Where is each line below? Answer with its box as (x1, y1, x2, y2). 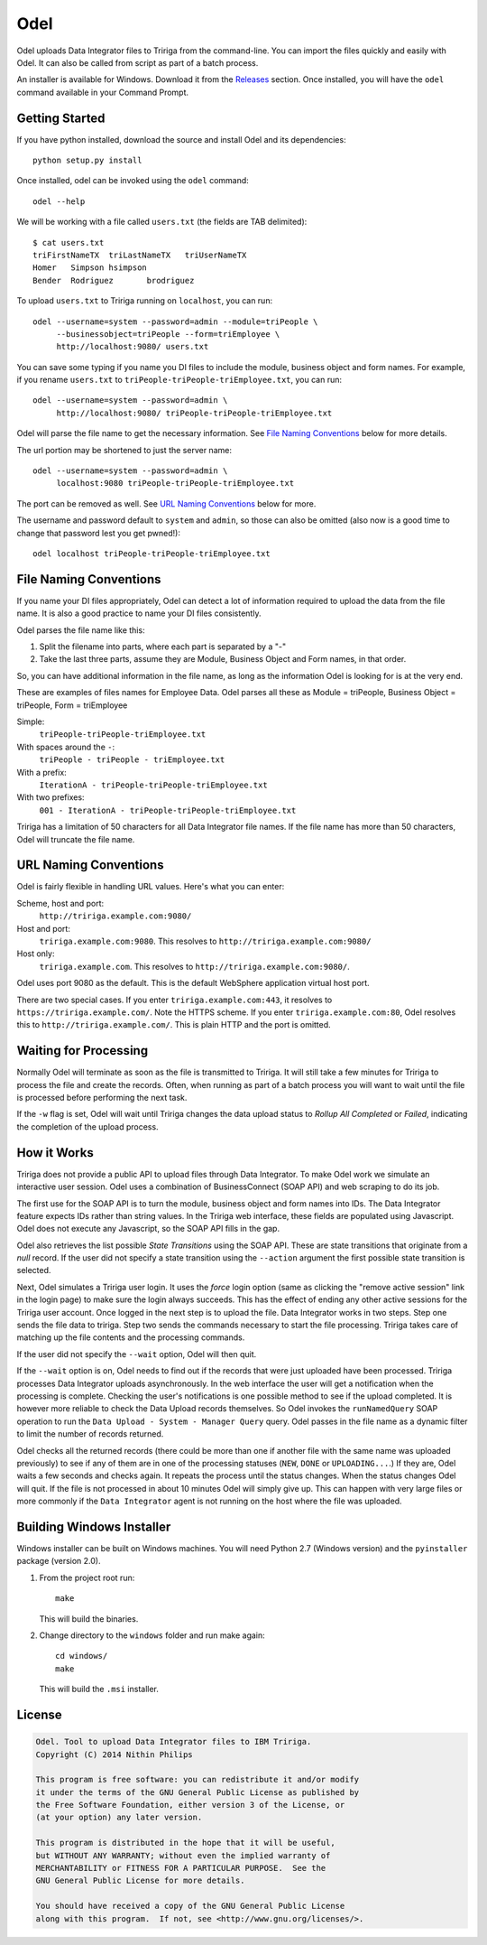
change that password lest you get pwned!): (16, 527, 180, 538)
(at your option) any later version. (35, 1812, 203, 1823)
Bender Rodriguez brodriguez (32, 275, 195, 285)
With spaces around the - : (16, 741, 115, 752)
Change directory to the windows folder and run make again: (39, 1630, 265, 1641)
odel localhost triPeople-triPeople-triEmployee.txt (32, 549, 271, 559)
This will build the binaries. (39, 1613, 139, 1624)
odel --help (32, 196, 86, 207)
